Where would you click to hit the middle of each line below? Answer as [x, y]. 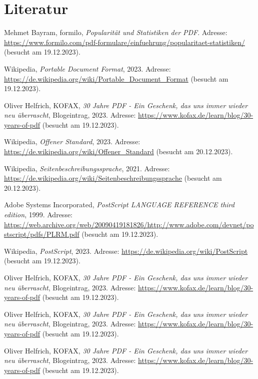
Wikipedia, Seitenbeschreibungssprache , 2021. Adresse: [87, 168]
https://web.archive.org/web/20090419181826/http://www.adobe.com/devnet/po [129, 224]
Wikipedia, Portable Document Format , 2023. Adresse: [87, 68]
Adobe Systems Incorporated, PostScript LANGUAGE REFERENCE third [119, 205]
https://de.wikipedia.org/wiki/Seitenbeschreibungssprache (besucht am [113, 178]
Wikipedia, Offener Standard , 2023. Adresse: [72, 141]
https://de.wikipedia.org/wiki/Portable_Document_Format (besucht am [116, 78]
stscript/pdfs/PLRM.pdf [42, 234]
